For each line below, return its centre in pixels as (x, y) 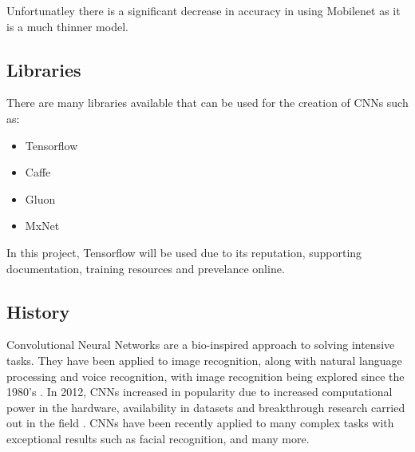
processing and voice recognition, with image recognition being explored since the (206, 376)
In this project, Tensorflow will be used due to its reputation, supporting (184, 252)
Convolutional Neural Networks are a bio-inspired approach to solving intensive (201, 345)
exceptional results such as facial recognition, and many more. (158, 438)
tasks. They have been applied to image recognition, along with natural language (204, 360)
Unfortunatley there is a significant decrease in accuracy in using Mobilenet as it (204, 10)
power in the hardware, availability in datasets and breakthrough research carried (206, 407)
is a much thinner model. (67, 26)
